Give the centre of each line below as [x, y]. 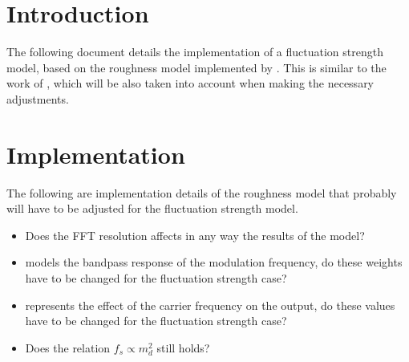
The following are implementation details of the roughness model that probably [202, 192]
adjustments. [38, 98]
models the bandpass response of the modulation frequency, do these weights [214, 262]
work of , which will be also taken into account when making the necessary [190, 83]
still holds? [183, 347]
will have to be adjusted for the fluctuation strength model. [152, 208]
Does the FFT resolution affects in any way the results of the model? [195, 235]
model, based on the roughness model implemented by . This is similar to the [196, 67]
